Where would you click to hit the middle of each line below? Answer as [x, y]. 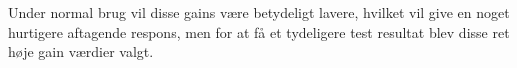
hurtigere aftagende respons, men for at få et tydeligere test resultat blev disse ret [259, 31]
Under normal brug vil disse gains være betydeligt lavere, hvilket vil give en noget [259, 12]
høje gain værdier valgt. [81, 51]
